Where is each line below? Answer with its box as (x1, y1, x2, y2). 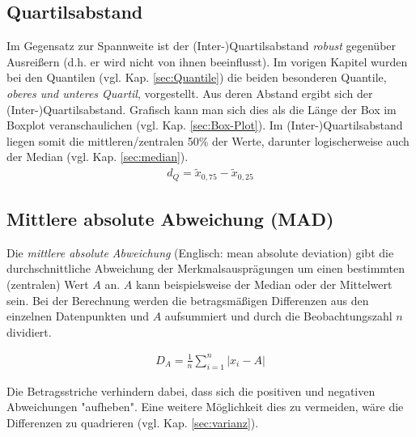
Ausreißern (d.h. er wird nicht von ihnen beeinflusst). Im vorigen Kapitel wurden (6, 53, 408, 70)
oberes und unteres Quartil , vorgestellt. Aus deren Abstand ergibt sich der (6, 84, 373, 101)
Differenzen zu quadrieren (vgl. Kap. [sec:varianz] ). (6, 414, 259, 431)
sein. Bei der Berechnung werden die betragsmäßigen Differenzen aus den (6, 291, 369, 308)
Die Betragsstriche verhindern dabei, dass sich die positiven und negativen (6, 382, 376, 399)
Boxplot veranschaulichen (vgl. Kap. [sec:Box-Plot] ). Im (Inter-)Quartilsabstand (6, 117, 403, 134)
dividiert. (6, 323, 52, 340)
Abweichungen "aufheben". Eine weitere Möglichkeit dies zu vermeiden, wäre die (6, 398, 404, 415)
